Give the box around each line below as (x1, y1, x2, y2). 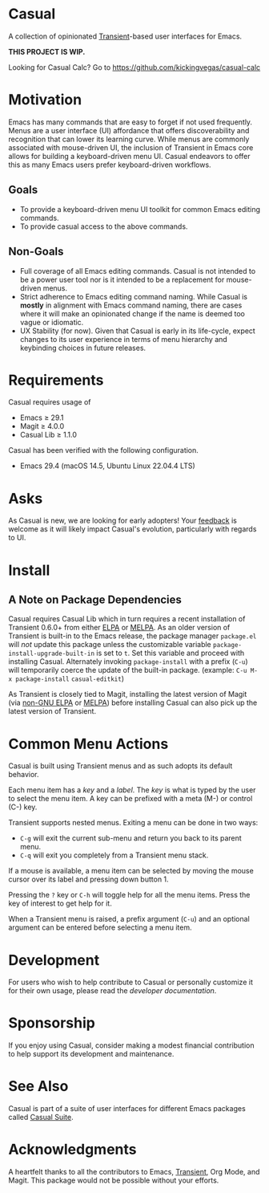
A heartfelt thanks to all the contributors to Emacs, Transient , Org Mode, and (8, 1167, 260, 1177)
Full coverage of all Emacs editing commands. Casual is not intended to (19, 266, 256, 275)
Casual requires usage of (8, 397, 91, 407)
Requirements (8, 371, 104, 389)
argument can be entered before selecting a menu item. (8, 922, 192, 932)
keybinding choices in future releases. (19, 343, 147, 352)
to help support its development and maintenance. (8, 1049, 175, 1059)
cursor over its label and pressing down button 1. (8, 874, 170, 884)
